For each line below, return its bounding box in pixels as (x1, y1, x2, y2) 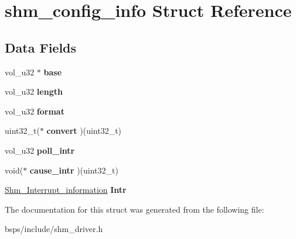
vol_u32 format (5, 105, 64, 117)
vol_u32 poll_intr (5, 144, 75, 156)
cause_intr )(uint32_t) (29, 164, 118, 176)
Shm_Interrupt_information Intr (5, 183, 127, 196)
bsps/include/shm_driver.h (5, 223, 103, 235)
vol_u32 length (5, 85, 63, 98)
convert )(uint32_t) (46, 124, 122, 137)
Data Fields (5, 38, 77, 56)
